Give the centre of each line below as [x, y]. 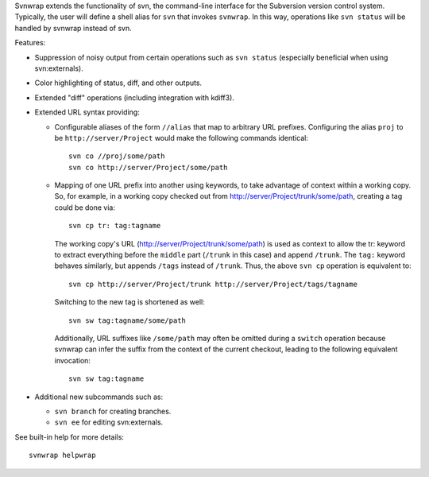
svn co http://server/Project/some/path [148, 167]
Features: [30, 43]
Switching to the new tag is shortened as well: [130, 302]
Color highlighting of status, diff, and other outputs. [118, 83]
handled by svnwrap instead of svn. [73, 28]
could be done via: [85, 207]
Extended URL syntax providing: [87, 112]
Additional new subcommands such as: [99, 397]
